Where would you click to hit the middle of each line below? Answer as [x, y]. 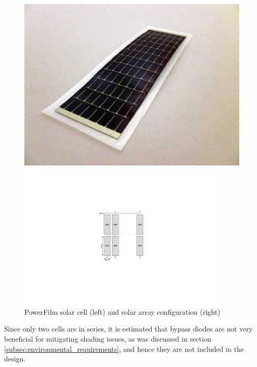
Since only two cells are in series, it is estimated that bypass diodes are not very [128, 329]
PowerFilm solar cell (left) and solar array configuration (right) [122, 311]
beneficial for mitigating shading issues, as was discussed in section [108, 339]
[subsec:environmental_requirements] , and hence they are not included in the [124, 348]
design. [15, 359]
